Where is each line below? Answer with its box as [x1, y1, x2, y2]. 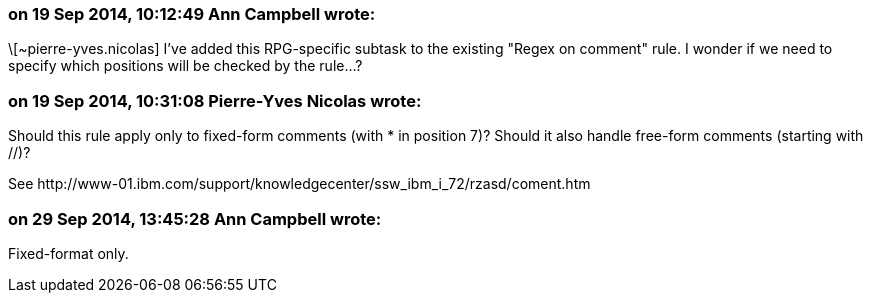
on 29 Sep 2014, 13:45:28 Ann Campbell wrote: [8, 208, 382, 229]
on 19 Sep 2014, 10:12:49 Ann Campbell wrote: [8, 4, 376, 24]
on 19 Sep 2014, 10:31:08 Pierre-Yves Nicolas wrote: [8, 90, 422, 111]
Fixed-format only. [8, 244, 129, 262]
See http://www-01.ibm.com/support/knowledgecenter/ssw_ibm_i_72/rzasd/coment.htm [8, 175, 591, 193]
